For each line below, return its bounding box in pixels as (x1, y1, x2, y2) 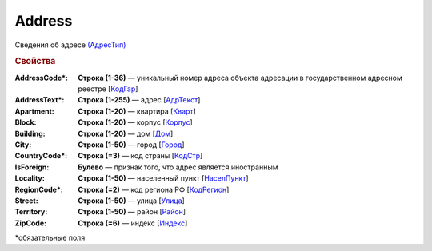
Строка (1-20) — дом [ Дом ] (78, 129, 174, 138)
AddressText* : (14, 95, 65, 105)
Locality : (14, 173, 46, 183)
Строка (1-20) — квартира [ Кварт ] (78, 106, 196, 116)
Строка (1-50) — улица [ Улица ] (78, 196, 186, 205)
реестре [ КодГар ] (78, 84, 138, 94)
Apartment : (14, 106, 55, 116)
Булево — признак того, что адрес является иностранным (78, 162, 278, 172)
